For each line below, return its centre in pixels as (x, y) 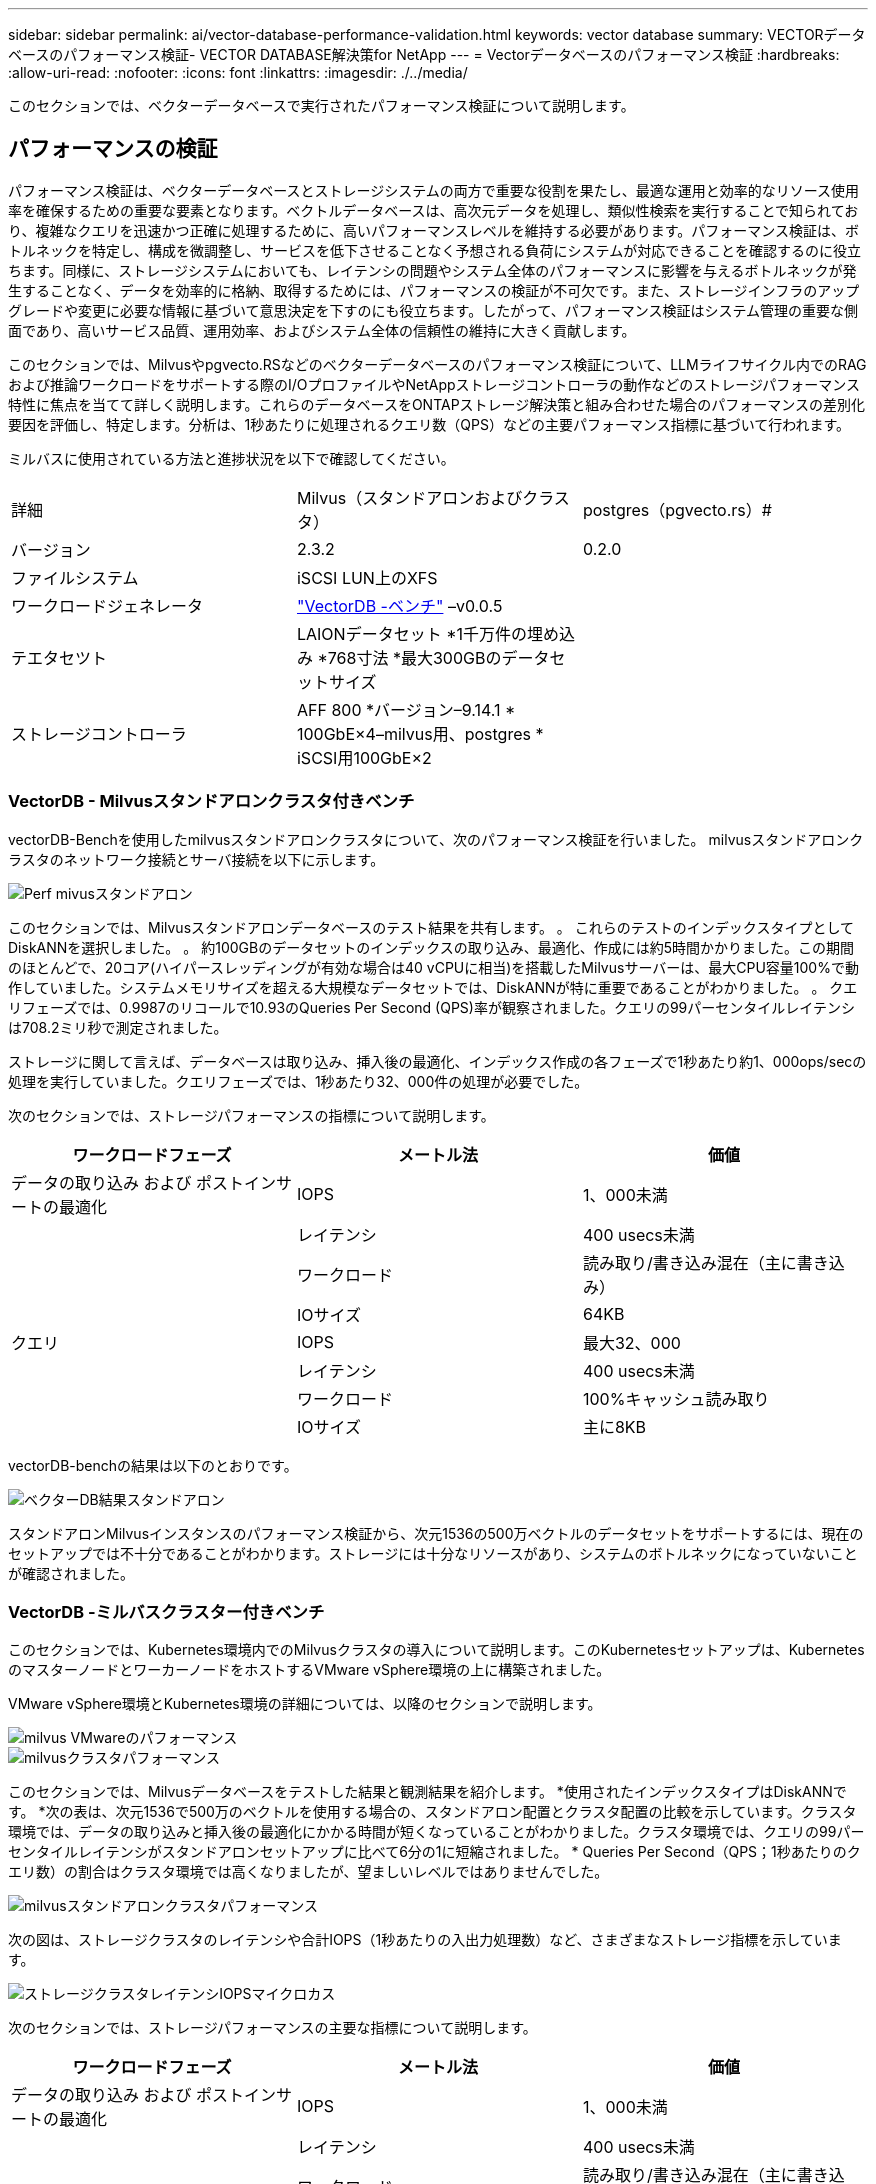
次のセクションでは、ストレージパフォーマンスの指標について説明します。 (251, 1115)
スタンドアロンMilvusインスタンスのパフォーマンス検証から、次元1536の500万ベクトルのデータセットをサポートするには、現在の (436, 1533)
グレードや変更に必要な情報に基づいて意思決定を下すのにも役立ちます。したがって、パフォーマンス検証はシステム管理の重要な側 (433, 310)
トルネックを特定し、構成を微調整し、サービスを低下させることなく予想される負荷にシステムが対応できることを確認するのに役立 (434, 250)
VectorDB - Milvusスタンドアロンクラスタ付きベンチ (211, 801)
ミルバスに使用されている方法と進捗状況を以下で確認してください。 (231, 458)
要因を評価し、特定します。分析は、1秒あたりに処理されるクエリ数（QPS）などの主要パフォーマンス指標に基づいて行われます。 (429, 424)
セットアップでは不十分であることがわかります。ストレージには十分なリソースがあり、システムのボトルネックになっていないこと (433, 1553)
